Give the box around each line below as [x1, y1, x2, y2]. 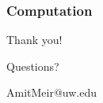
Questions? [6, 57, 59, 74]
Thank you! [6, 31, 63, 48]
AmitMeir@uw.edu [6, 84, 97, 101]
